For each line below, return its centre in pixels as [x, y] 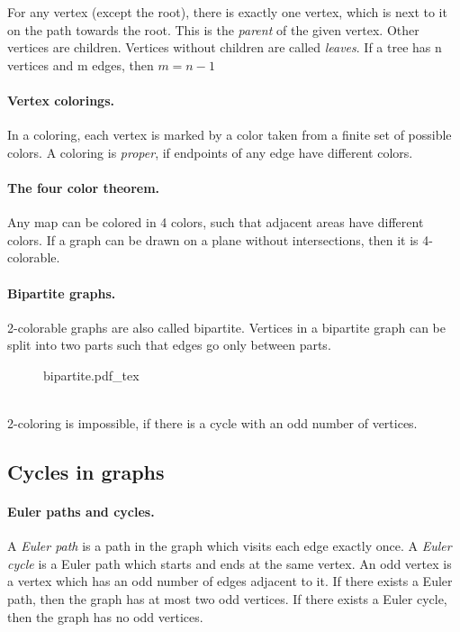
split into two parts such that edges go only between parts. [169, 345]
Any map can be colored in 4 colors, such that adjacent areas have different [216, 222]
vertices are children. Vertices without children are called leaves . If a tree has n [225, 47]
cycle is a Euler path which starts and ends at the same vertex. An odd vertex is [230, 563]
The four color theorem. [84, 187]
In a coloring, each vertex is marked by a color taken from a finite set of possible [230, 135]
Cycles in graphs [86, 472]
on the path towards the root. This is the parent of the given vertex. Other [213, 29]
